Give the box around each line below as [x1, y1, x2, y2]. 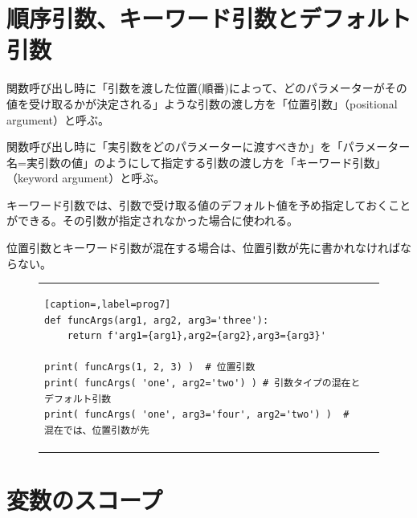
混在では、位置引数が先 [44, 424, 149, 436]
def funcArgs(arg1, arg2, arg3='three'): [44, 314, 269, 326]
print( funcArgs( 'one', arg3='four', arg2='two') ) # [44, 409, 350, 421]
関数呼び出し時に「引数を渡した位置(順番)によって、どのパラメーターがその [6, 80, 407, 96]
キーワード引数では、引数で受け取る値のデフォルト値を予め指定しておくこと [6, 196, 411, 213]
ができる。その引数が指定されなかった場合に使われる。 [6, 212, 299, 229]
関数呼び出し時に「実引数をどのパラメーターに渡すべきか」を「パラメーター [6, 138, 411, 155]
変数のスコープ [6, 483, 163, 516]
